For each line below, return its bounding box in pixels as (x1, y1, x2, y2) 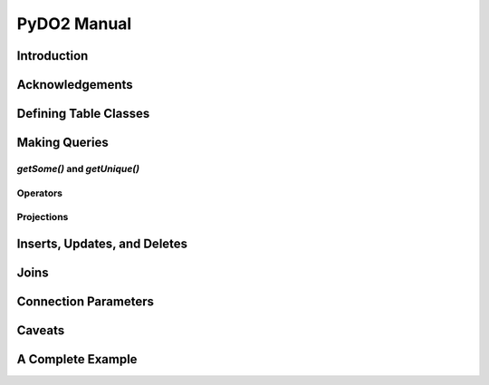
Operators (16, 187, 63, 199)
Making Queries (16, 135, 109, 150)
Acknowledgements (16, 77, 133, 92)
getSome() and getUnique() (16, 162, 140, 175)
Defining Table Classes (16, 106, 150, 121)
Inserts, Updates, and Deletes (16, 236, 188, 251)
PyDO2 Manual (16, 14, 132, 34)
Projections (16, 211, 69, 224)
